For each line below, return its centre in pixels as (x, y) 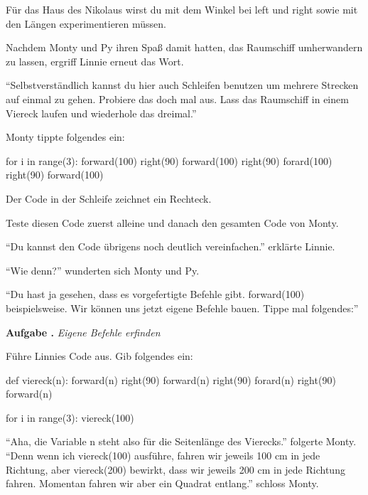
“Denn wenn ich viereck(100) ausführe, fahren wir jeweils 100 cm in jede (163, 456)
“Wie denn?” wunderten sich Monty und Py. (103, 270)
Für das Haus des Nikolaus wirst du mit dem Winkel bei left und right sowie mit (182, 9)
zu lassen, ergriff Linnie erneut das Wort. (95, 61)
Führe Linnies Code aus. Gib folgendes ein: (99, 356)
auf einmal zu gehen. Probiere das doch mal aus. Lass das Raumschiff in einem (177, 99)
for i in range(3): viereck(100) (70, 417)
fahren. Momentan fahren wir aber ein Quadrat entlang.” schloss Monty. (162, 483)
